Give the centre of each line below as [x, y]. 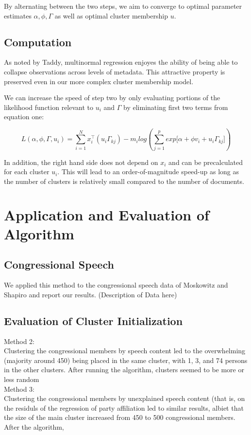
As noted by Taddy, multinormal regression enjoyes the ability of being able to [121, 62]
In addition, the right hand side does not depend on [81, 162]
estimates [18, 15]
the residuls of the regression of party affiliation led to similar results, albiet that [124, 408]
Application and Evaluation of [107, 214]
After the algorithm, [34, 426]
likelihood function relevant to [49, 107]
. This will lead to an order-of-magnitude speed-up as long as [148, 172]
